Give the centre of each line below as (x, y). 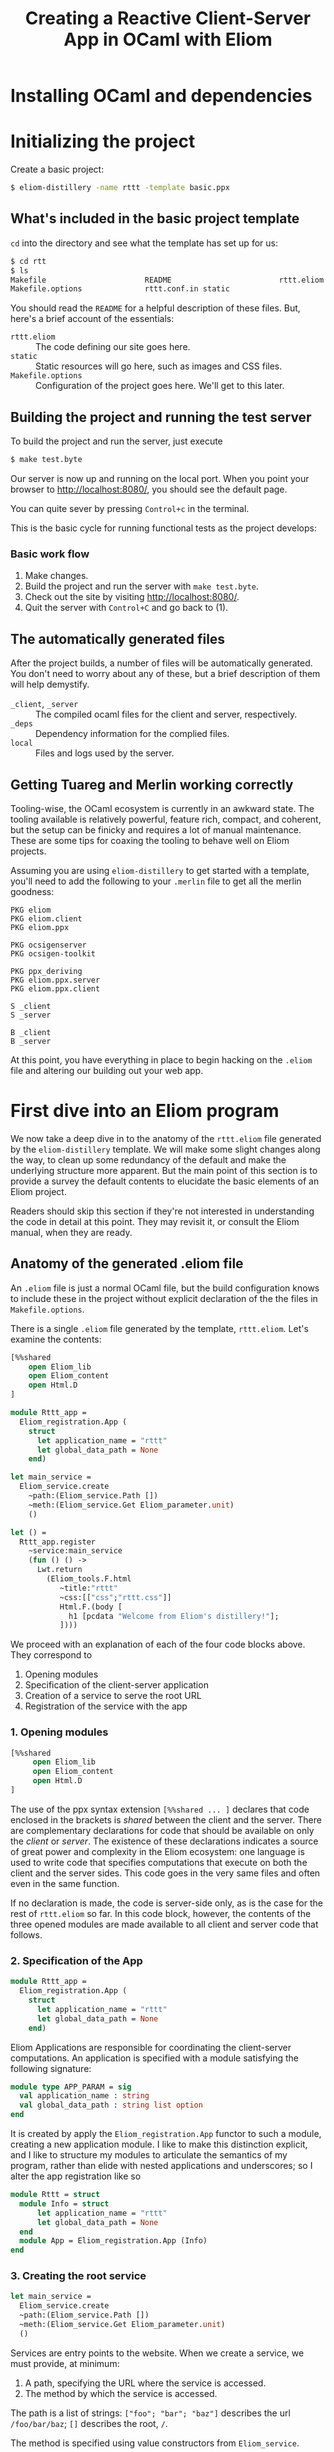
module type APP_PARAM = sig (71, 2087)
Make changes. (56, 576)
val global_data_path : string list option (111, 2105)
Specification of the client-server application (116, 1685)
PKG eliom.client (46, 918)
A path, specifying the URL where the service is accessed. (145, 2383)
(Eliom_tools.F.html (89, 1579)
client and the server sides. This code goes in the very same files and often (165, 1873)
